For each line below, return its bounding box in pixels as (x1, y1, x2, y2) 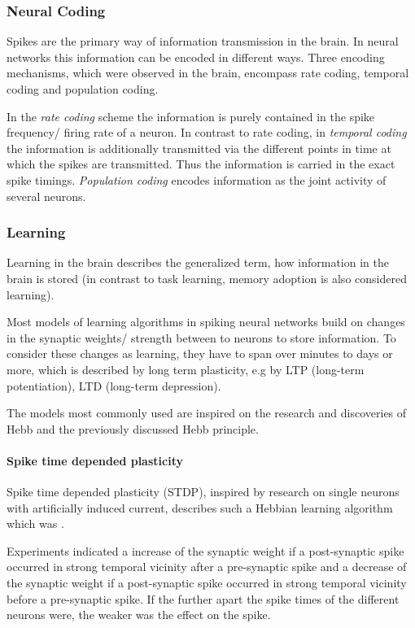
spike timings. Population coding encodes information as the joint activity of (7, 171, 387, 188)
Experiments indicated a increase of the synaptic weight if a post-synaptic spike (7, 542, 404, 559)
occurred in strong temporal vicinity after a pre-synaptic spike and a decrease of (7, 558, 407, 575)
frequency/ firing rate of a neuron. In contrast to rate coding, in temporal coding (7, 124, 407, 141)
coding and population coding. (7, 81, 159, 97)
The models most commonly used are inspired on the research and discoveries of (7, 404, 407, 421)
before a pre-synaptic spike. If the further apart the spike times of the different (7, 590, 400, 607)
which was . (7, 515, 64, 532)
